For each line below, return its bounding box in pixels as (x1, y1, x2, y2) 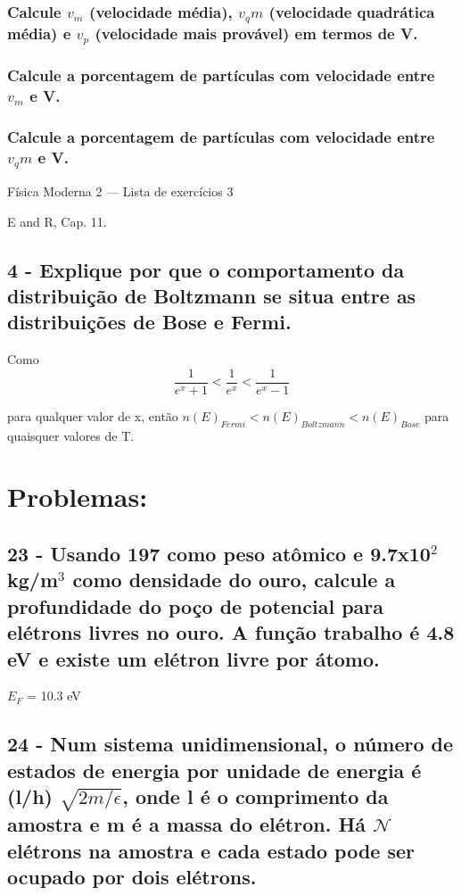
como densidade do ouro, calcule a (72, 566, 396, 593)
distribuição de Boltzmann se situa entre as (7, 281, 416, 309)
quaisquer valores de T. (7, 426, 135, 444)
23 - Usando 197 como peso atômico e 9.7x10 (7, 539, 431, 567)
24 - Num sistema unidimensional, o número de (7, 730, 454, 758)
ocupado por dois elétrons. (7, 863, 257, 891)
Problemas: (7, 478, 148, 515)
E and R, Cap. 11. (7, 211, 107, 230)
